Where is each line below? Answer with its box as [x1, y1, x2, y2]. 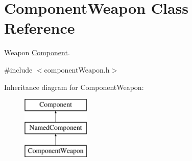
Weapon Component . [4, 47, 70, 58]
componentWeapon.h [44, 64, 110, 75]
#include [4, 64, 33, 75]
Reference [4, 17, 75, 38]
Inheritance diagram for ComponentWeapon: [4, 81, 144, 92]
